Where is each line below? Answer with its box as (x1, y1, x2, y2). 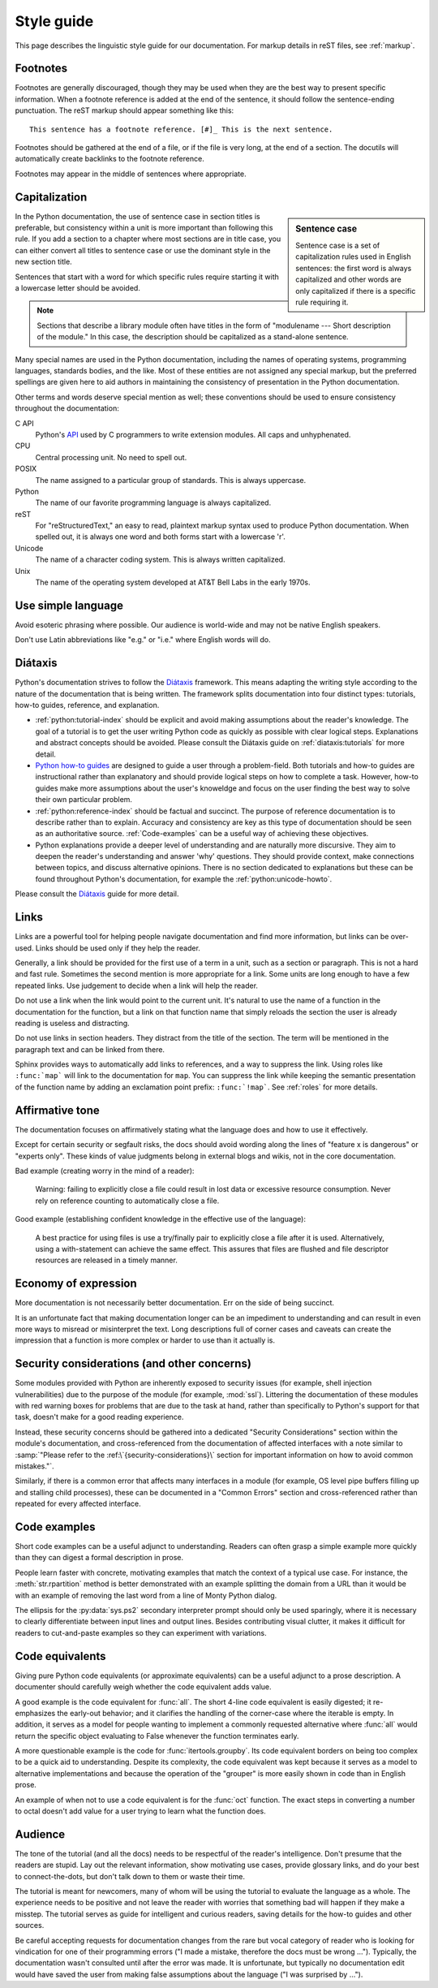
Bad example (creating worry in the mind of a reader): (15, 1166, 195, 1175)
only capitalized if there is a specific (295, 286, 416, 295)
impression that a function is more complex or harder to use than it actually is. (15, 1335, 276, 1345)
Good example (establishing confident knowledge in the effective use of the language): (15, 1214, 306, 1224)
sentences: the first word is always (295, 263, 412, 273)
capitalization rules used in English (295, 252, 411, 261)
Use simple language (15, 598, 123, 612)
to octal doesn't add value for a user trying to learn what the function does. (15, 1806, 267, 1816)
